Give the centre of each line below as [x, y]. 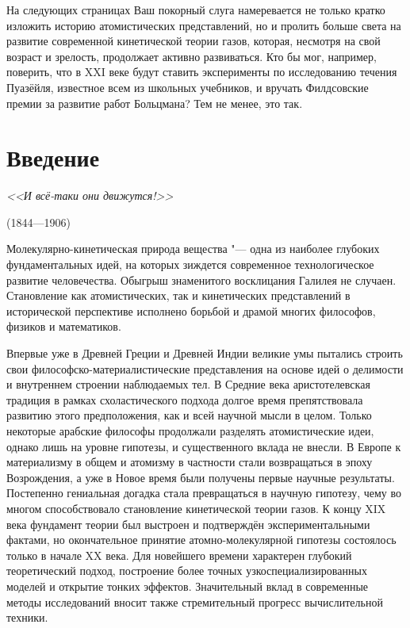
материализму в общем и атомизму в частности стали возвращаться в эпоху [190, 462]
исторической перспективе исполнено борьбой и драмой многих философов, [191, 310]
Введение [53, 157]
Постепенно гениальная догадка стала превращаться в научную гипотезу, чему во [204, 493]
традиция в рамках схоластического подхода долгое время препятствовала [185, 399]
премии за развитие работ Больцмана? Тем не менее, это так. [155, 103]
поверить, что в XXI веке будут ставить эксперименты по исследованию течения [202, 72]
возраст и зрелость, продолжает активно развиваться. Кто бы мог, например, [192, 56]
